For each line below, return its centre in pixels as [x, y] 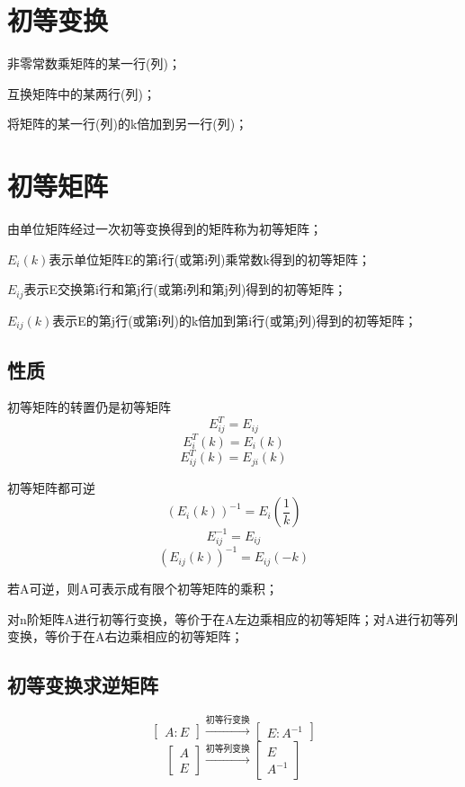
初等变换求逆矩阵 [83, 685]
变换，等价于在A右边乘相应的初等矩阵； [125, 636]
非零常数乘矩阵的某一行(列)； [94, 63]
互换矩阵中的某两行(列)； [81, 93]
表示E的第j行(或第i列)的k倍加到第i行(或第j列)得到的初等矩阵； [235, 320]
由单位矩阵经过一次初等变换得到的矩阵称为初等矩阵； [165, 229]
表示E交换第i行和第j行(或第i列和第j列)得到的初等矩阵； [185, 289]
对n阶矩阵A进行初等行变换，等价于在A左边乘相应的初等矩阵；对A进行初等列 [233, 618]
